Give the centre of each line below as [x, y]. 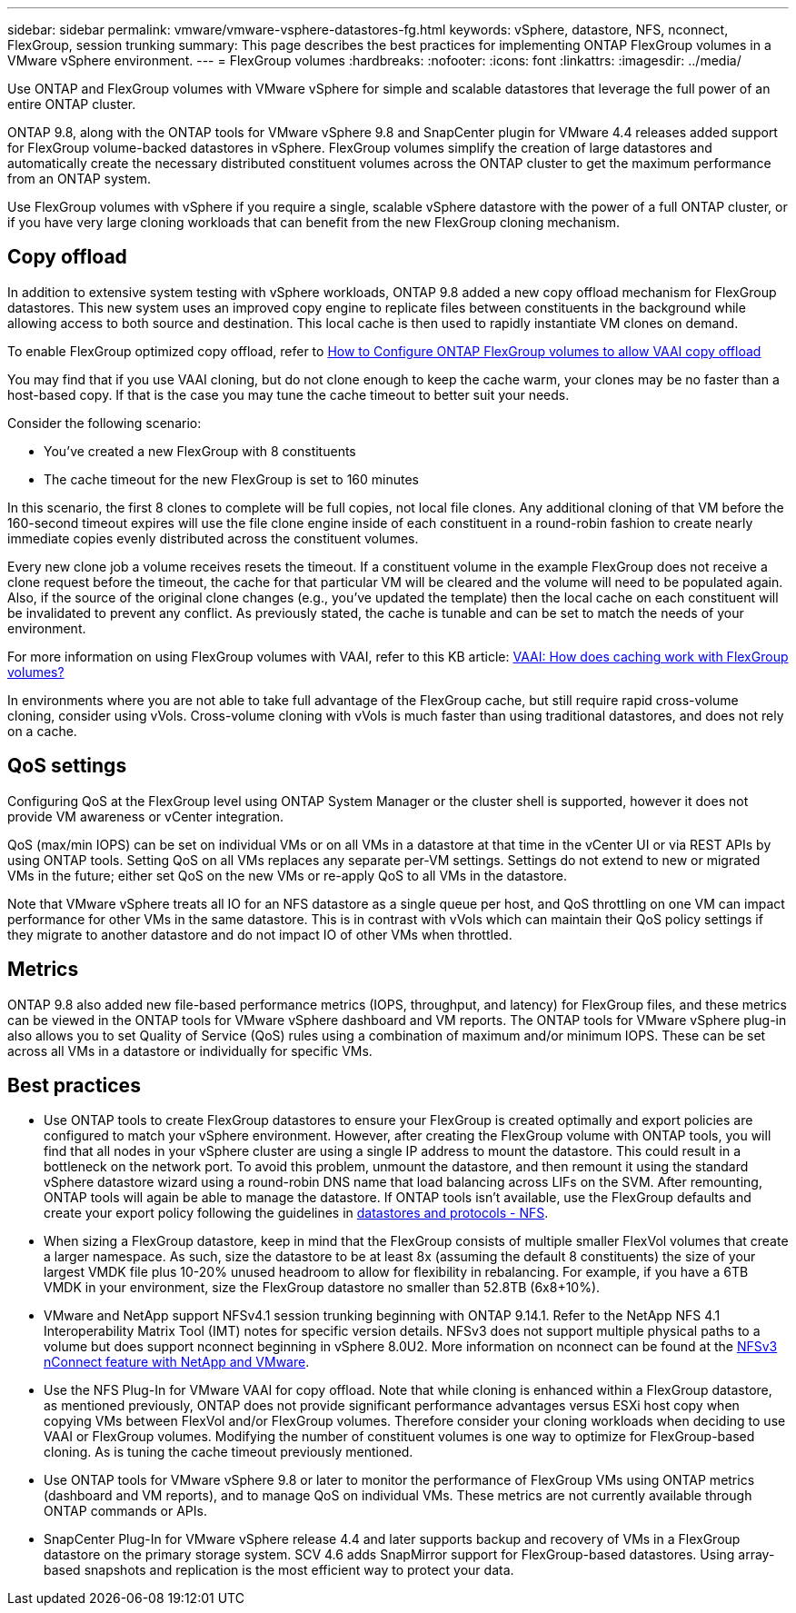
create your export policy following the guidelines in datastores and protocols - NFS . [296, 1213]
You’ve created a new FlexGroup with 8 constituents [200, 451]
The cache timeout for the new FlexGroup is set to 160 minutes [231, 479]
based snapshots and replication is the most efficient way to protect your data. [279, 1570]
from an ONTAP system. [80, 179]
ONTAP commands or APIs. [125, 1511]
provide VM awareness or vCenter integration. [146, 816]
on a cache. [42, 731]
